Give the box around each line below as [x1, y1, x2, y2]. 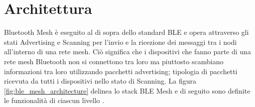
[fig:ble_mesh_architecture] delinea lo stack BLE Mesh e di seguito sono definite [4, 85, 251, 96]
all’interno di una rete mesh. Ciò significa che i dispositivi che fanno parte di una [4, 46, 251, 57]
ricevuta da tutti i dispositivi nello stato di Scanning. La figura [4, 76, 196, 86]
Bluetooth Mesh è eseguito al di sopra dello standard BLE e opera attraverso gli [4, 27, 249, 37]
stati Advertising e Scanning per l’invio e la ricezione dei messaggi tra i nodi [4, 36, 237, 47]
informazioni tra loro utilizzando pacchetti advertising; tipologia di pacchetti [4, 66, 238, 76]
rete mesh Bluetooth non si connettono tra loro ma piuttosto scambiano [4, 56, 224, 66]
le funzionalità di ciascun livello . [4, 95, 105, 106]
